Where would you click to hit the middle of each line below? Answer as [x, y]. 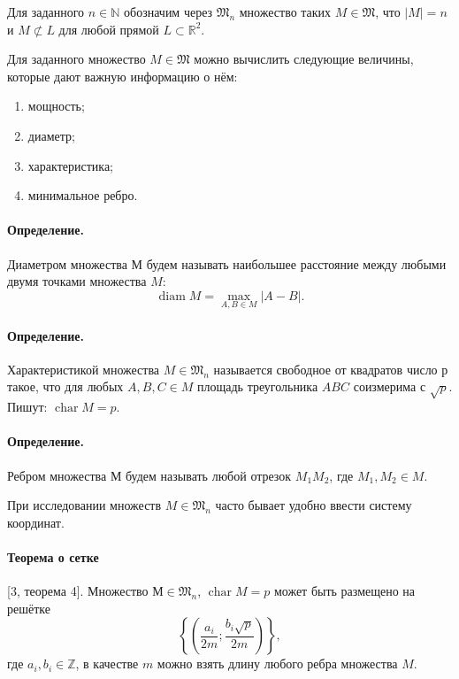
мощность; [56, 106]
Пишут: [27, 407]
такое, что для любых [65, 386]
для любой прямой [109, 29]
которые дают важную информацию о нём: [122, 76]
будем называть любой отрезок [209, 475]
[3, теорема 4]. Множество [78, 591]
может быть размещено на [344, 591]
